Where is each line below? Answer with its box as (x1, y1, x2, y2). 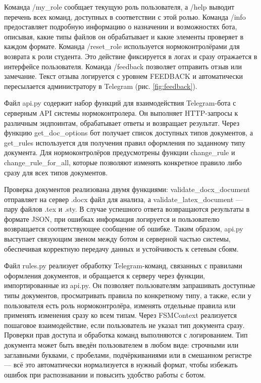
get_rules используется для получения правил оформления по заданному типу (4, 137, 245, 148)
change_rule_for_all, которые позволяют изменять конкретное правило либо (4, 157, 242, 167)
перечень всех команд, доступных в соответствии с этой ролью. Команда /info (4, 11, 246, 22)
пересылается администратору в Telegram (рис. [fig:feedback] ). (4, 80, 197, 91)
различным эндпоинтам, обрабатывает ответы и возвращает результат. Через (4, 117, 239, 128)
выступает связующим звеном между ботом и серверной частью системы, (4, 233, 231, 244)
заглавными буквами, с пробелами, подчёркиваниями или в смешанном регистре (4, 349, 252, 360)
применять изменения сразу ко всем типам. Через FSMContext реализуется (4, 310, 237, 320)
